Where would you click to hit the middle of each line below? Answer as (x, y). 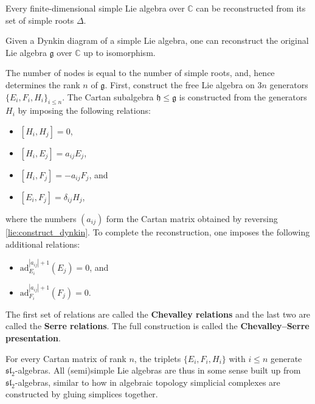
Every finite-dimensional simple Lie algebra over (95, 8)
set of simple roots (40, 20)
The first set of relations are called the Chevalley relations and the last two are (158, 314)
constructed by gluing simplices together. (82, 394)
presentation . (33, 338)
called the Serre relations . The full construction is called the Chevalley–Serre (157, 326)
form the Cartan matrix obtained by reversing (192, 218)
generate (286, 358)
